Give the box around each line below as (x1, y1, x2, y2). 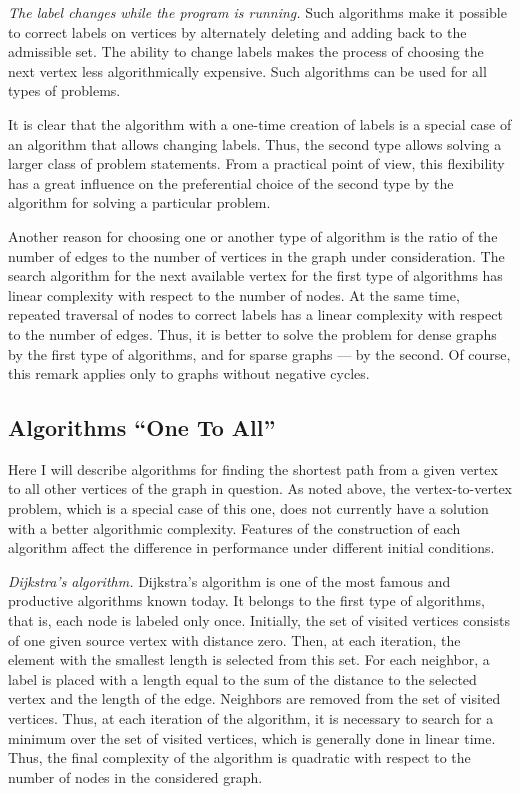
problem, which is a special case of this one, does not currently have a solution (8, 498, 489, 519)
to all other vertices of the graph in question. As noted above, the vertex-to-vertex (8, 478, 513, 499)
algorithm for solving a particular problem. (8, 192, 271, 213)
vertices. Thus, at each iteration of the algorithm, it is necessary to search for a (8, 708, 494, 729)
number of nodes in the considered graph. (8, 766, 263, 787)
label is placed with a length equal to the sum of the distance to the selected (8, 668, 477, 689)
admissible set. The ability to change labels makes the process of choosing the (8, 41, 484, 62)
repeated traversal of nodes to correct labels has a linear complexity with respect (8, 304, 503, 325)
